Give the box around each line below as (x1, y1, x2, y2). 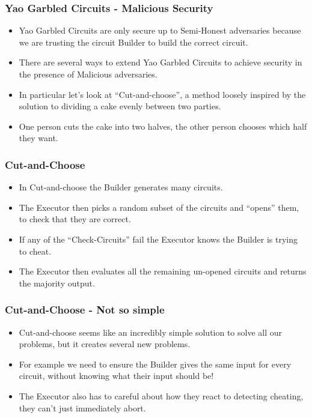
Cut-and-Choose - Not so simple (5, 302, 165, 317)
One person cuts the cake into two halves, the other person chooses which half (19, 120, 307, 132)
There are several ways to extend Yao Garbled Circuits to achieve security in (19, 56, 302, 68)
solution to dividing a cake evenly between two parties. (19, 100, 221, 112)
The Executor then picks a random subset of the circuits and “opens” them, (19, 201, 299, 213)
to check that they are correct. (19, 213, 131, 225)
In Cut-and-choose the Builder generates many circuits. (19, 181, 223, 193)
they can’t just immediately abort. (19, 401, 146, 414)
